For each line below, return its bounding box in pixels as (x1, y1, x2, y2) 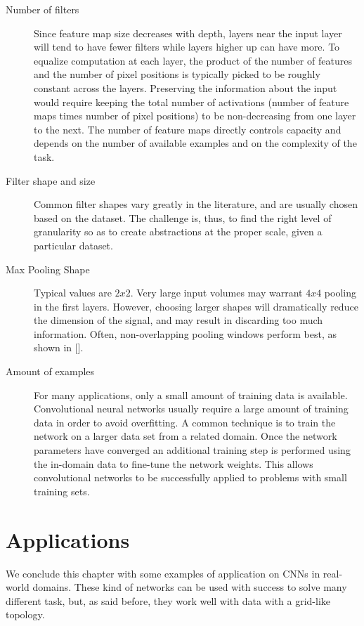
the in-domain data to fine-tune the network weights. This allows (34, 456, 313, 471)
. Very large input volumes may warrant (130, 285, 303, 300)
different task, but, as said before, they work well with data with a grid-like (6, 593, 330, 608)
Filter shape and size (6, 173, 96, 188)
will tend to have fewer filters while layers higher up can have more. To (34, 39, 340, 54)
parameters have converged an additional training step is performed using (34, 443, 351, 457)
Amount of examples (6, 364, 95, 379)
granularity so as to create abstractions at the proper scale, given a (34, 224, 323, 239)
